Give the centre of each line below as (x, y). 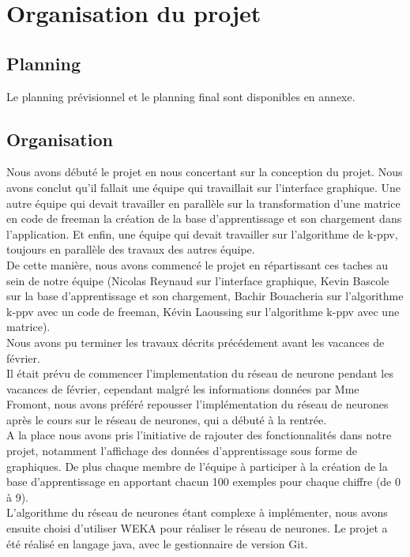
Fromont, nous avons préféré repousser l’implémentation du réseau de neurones (197, 404)
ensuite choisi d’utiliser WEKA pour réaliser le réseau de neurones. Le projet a (197, 528)
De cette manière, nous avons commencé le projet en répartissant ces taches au (197, 264)
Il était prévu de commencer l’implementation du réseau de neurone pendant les (200, 373)
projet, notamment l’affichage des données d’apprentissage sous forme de (182, 451)
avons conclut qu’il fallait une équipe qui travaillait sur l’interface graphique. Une (203, 187)
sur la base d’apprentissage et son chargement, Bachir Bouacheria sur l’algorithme (205, 296)
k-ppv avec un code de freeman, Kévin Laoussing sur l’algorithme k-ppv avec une (203, 311)
